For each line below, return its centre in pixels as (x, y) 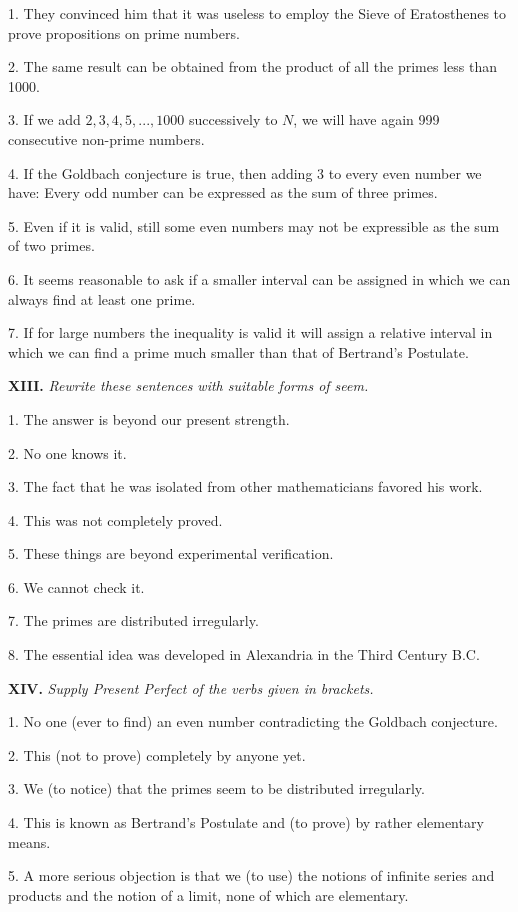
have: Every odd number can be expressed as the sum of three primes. (223, 192)
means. (29, 841)
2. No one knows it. (67, 452)
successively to (233, 119)
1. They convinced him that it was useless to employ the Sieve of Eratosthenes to (257, 13)
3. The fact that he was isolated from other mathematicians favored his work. (245, 486)
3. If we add (44, 119)
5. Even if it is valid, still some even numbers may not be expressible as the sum (254, 225)
